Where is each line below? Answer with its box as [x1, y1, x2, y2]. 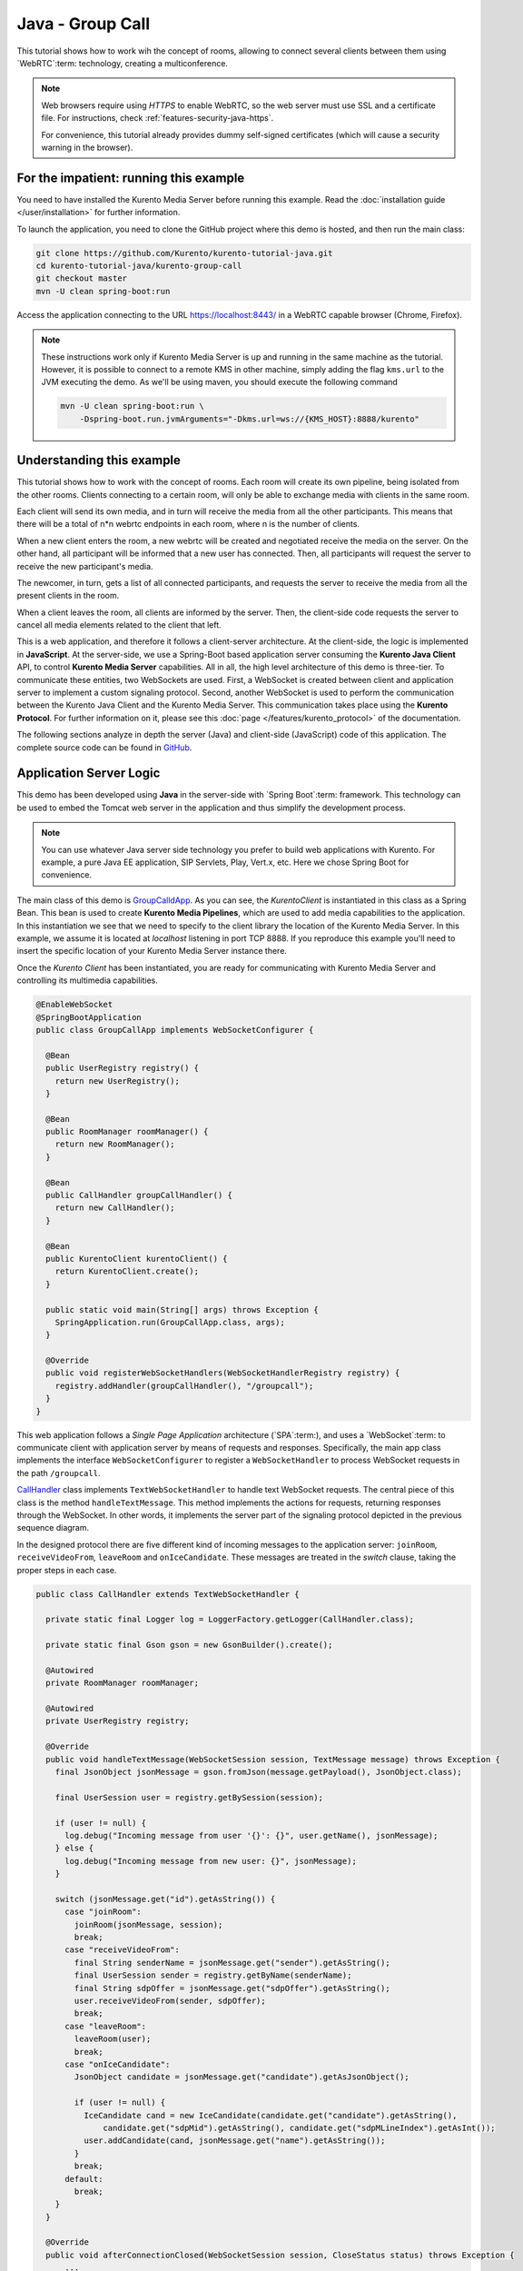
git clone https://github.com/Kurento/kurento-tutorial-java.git [35, 248, 333, 258]
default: [64, 2174, 104, 2184]
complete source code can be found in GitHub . [16, 741, 192, 753]
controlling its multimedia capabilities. [16, 975, 158, 986]
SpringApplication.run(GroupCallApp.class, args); [54, 1317, 285, 1327]
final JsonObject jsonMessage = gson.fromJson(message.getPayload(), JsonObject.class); [54, 1767, 462, 1777]
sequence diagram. [16, 1522, 90, 1533]
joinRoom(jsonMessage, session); [74, 1919, 223, 1929]
